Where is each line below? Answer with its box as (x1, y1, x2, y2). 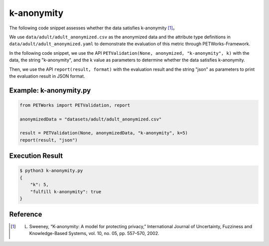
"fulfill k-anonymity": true (30, 189, 102, 194)
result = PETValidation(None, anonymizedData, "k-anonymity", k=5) (19, 130, 188, 136)
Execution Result (9, 152, 63, 160)
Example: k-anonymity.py (9, 86, 91, 95)
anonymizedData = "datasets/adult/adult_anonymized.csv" (19, 116, 162, 122)
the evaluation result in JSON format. (9, 73, 85, 79)
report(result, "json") (19, 137, 78, 143)
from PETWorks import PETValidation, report (19, 102, 131, 108)
